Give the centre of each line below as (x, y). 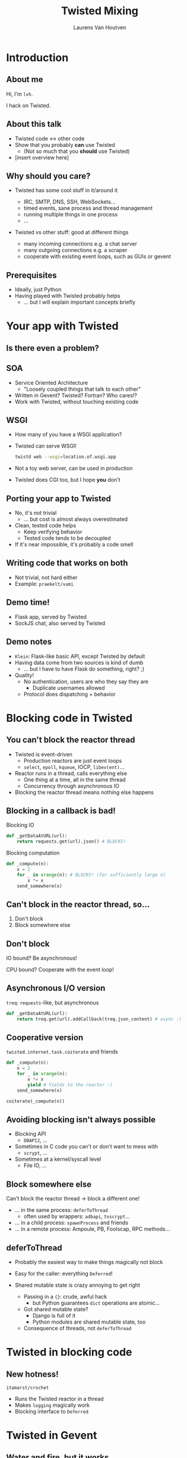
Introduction (37, 57)
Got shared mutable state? (56, 1309)
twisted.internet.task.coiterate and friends (62, 1052)
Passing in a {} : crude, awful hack (65, 1297)
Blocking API (30, 1134)
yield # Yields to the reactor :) (70, 1085)
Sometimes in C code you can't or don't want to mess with (86, 1146)
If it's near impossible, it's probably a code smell (74, 545)
